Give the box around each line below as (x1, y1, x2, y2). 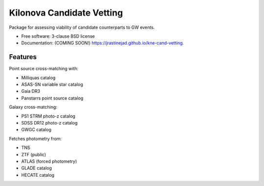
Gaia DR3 (21, 88, 41, 94)
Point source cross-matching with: (9, 66, 79, 72)
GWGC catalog (21, 127, 51, 133)
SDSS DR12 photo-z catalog (21, 120, 78, 125)
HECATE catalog (21, 172, 55, 178)
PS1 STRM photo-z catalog (21, 113, 76, 119)
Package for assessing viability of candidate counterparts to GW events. (9, 24, 155, 30)
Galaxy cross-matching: (9, 104, 57, 110)
